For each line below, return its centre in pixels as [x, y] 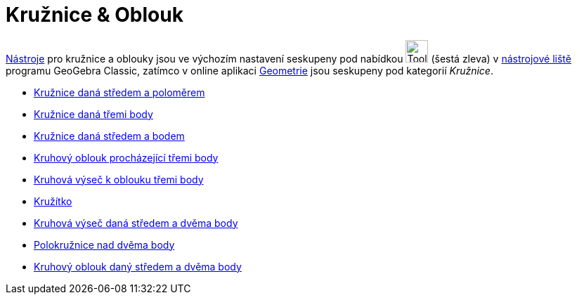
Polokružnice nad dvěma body [104, 244]
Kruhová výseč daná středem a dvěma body [136, 223]
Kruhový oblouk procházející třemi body [126, 157]
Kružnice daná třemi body [93, 114]
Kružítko [53, 201]
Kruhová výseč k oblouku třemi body [119, 179]
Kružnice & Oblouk [95, 15]
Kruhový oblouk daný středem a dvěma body [138, 266]
